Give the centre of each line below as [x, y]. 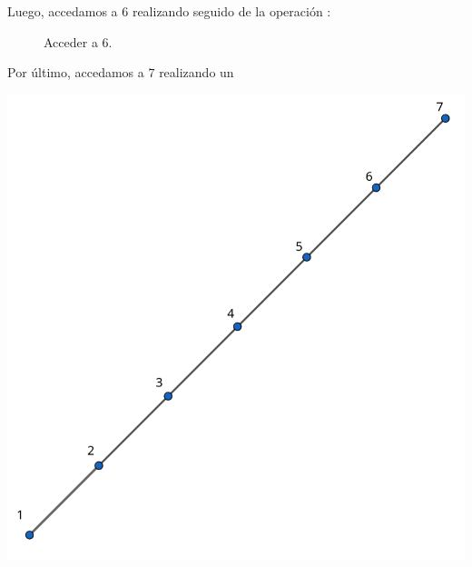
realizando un [197, 72]
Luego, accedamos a [63, 11]
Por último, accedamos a [76, 72]
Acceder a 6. [78, 41]
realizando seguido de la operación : [231, 11]
